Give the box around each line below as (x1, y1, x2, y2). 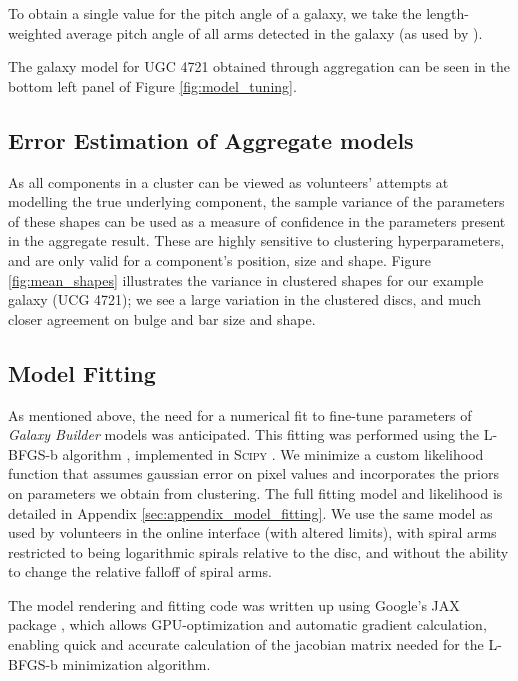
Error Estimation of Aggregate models (8, 124, 414, 155)
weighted (8, 22, 62, 43)
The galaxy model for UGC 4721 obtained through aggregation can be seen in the (8, 56, 510, 77)
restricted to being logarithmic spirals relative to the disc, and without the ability (8, 541, 509, 562)
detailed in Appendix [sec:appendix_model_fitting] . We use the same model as (8, 502, 493, 523)
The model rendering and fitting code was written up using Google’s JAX (8, 594, 460, 615)
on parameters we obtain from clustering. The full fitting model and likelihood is (8, 482, 503, 503)
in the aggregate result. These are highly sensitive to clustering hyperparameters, (8, 230, 505, 251)
